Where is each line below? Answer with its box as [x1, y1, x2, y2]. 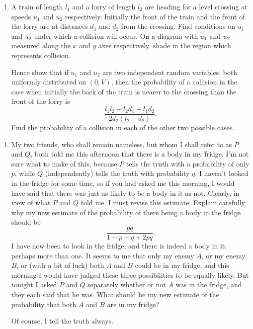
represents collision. [11, 50, 71, 60]
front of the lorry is [11, 96, 70, 106]
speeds [11, 11, 31, 21]
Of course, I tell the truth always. [11, 316, 113, 326]
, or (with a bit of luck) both [16, 260, 104, 270]
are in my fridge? [107, 299, 159, 309]
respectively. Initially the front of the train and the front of [65, 11, 245, 21]
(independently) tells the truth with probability [45, 168, 190, 178]
